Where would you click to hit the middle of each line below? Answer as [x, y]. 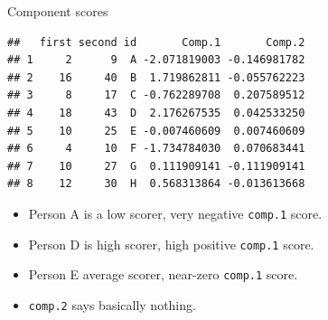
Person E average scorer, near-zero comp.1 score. [163, 274]
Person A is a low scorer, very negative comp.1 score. [175, 213]
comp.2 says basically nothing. [112, 304]
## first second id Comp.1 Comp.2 [156, 42]
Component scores [58, 11]
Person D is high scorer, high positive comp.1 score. [171, 244]
